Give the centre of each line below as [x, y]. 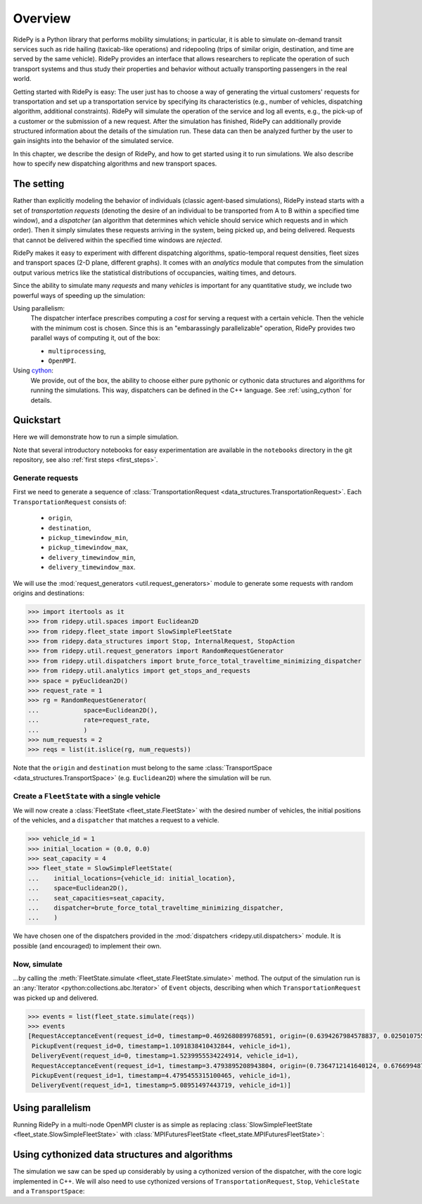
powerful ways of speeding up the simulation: [79, 295]
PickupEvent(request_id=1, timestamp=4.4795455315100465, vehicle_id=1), [162, 1076]
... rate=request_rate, [89, 720]
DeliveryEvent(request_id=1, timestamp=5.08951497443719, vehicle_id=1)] [162, 1085]
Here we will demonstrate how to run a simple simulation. [96, 437]
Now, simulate [38, 964]
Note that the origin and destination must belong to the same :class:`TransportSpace [143, 768]
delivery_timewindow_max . [92, 567]
